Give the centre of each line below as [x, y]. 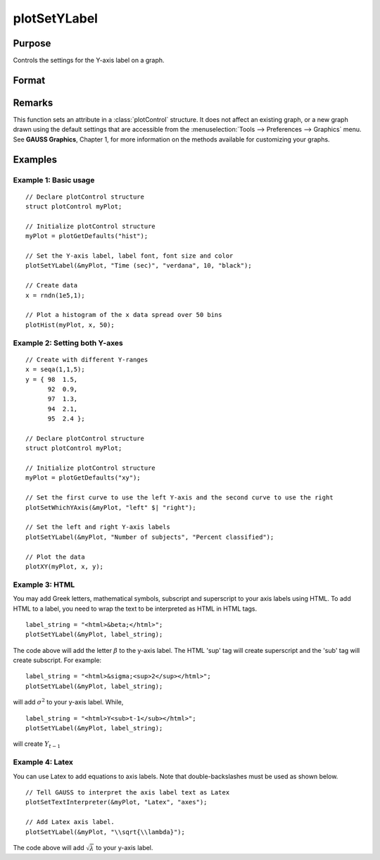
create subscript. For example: [57, 660]
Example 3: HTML [44, 585]
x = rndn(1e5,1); [55, 295]
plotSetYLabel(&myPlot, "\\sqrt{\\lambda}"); [106, 832]
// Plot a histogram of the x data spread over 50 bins [124, 315]
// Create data [52, 286]
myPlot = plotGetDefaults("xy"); [83, 478]
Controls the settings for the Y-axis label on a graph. [89, 61]
